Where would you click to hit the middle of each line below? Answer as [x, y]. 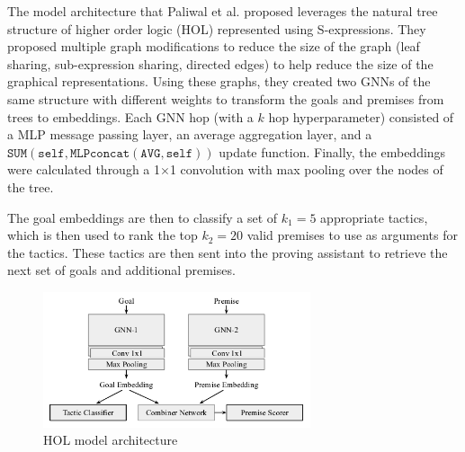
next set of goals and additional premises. [121, 270]
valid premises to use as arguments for [352, 235]
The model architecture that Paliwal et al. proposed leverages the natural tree [223, 11]
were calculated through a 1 [84, 169]
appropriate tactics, [374, 217]
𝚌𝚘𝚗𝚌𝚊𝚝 [110, 153]
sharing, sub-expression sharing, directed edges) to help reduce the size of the [220, 63]
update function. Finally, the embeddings [332, 151]
